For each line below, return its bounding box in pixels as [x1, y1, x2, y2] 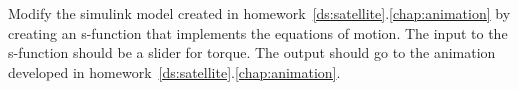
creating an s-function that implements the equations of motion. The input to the [8, 22, 508, 43]
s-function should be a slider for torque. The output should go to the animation [8, 42, 496, 63]
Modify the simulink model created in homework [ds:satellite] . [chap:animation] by [8, 3, 511, 23]
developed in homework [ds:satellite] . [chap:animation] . [8, 61, 341, 82]
